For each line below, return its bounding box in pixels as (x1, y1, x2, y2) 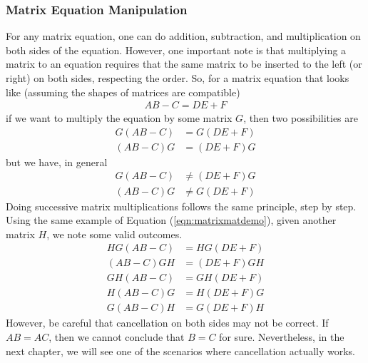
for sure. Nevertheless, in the (219, 329, 344, 344)
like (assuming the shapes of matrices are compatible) (6, 84, 240, 99)
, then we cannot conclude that (48, 329, 185, 344)
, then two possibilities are (243, 111, 358, 126)
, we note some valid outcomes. (46, 226, 183, 241)
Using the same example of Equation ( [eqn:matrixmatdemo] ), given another (6, 213, 337, 227)
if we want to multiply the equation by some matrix (6, 111, 232, 126)
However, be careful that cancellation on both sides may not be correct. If (6, 315, 329, 330)
